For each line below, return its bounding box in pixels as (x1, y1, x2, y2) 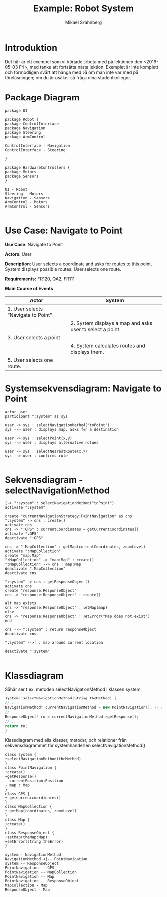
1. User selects (7, 305, 43, 312)
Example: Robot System (33, 3, 134, 14)
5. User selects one (7, 356, 53, 363)
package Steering (5, 130, 41, 135)
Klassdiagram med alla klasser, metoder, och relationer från (5, 737, 127, 743)
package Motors (5, 169, 37, 174)
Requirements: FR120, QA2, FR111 (5, 276, 75, 282)
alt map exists (5, 601, 37, 606)
